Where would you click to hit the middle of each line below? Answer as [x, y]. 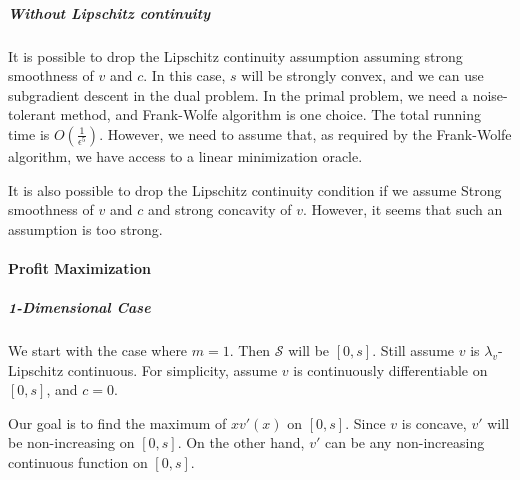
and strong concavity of [219, 209]
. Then [250, 350]
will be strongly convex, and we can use [362, 75]
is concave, [434, 422]
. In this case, [184, 75]
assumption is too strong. [85, 228]
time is [29, 133]
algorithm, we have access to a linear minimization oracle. [185, 155]
